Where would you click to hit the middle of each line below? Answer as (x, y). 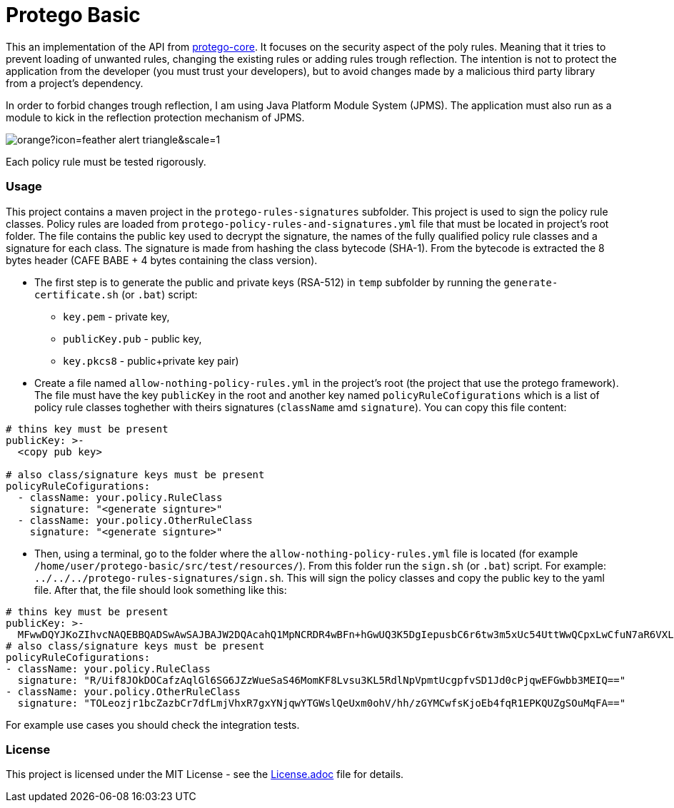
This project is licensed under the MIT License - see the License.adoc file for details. (205, 774)
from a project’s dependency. (75, 83)
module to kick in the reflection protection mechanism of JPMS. (155, 117)
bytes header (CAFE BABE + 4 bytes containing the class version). (162, 260)
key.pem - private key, (116, 316)
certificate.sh (77, 294)
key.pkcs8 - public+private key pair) (151, 360)
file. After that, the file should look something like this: (161, 590)
